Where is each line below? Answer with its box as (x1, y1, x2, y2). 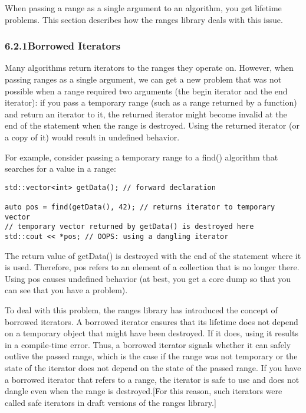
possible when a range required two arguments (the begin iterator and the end (5, 84, 288, 97)
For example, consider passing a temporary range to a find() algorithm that (5, 150, 278, 163)
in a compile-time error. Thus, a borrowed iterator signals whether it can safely (5, 338, 291, 350)
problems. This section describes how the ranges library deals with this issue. (5, 13, 283, 25)
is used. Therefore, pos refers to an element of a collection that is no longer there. (5, 261, 300, 273)
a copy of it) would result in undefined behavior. (5, 130, 180, 143)
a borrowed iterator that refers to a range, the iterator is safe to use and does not (5, 373, 300, 385)
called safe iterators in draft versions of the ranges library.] (5, 396, 216, 408)
